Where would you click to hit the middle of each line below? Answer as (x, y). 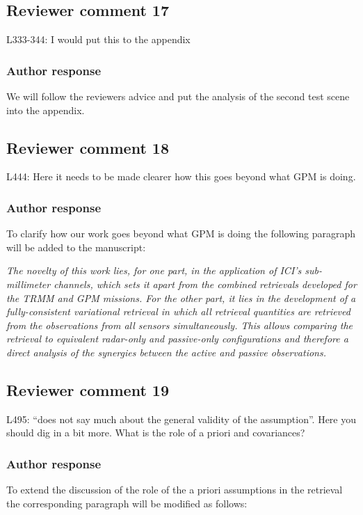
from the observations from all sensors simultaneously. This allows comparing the (179, 325)
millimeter (29, 284)
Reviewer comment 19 (88, 389)
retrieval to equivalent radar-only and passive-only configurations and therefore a (177, 339)
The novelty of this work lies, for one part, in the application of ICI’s (154, 270)
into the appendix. (46, 110)
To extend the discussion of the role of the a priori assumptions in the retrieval (175, 490)
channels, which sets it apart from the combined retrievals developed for (205, 284)
